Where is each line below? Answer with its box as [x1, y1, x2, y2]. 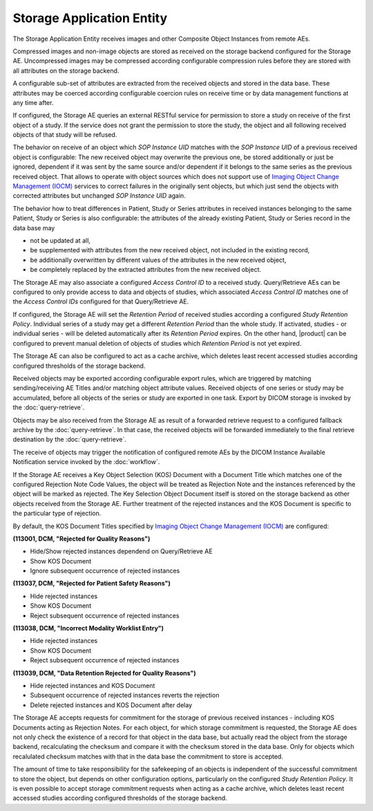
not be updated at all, [30, 236, 91, 245]
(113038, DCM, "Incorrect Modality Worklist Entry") [12, 624, 164, 633]
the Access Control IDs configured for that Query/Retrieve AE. [12, 297, 189, 306]
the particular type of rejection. [12, 509, 102, 518]
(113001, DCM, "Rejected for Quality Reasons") [12, 534, 151, 543]
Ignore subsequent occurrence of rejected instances [30, 567, 180, 575]
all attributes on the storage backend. [12, 66, 119, 75]
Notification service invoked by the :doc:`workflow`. [12, 458, 160, 466]
